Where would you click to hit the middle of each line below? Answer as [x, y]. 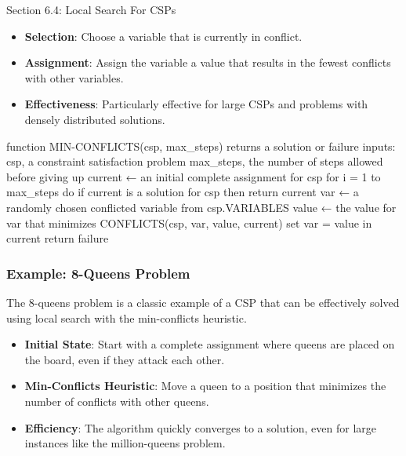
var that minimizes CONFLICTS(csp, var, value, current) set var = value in [189, 223]
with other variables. [74, 77]
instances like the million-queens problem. [125, 443]
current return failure [58, 238]
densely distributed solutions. [95, 119]
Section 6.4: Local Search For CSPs [91, 9]
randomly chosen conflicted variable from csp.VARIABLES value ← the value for [201, 207]
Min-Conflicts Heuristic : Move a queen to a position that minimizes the [205, 386]
